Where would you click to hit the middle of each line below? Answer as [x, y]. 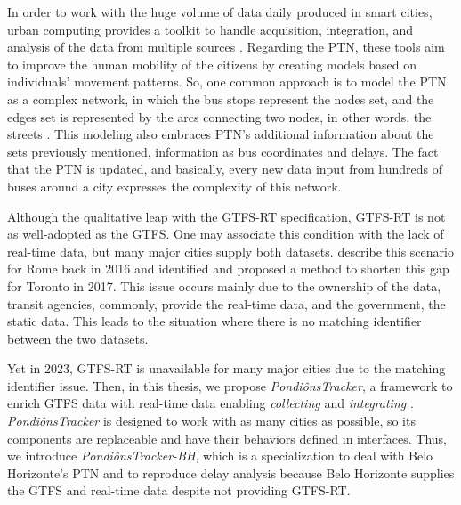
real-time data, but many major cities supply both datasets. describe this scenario [230, 251]
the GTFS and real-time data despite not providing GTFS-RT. [179, 490]
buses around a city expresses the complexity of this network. [174, 186]
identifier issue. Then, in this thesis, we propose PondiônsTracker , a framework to [230, 385]
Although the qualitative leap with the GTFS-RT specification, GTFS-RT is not [226, 216]
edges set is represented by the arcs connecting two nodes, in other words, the [219, 116]
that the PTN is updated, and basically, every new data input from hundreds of [225, 169]
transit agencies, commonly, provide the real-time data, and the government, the [226, 303]
